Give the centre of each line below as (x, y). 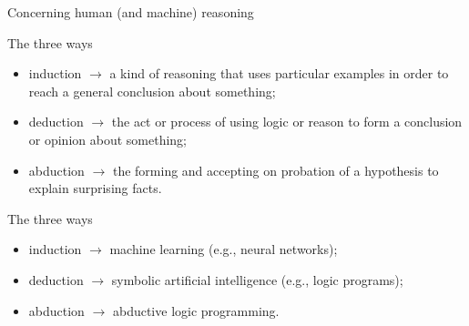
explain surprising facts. (95, 188)
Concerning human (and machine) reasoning (131, 12)
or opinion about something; (108, 139)
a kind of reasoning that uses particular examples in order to (279, 73)
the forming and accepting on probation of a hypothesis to (275, 170)
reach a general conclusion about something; (152, 91)
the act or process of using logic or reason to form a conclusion (287, 122)
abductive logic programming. (196, 310)
